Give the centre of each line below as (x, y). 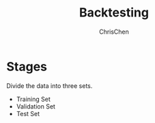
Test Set (28, 113)
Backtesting (114, 13)
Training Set (33, 99)
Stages (27, 66)
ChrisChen (114, 32)
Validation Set (36, 106)
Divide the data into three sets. (50, 86)
